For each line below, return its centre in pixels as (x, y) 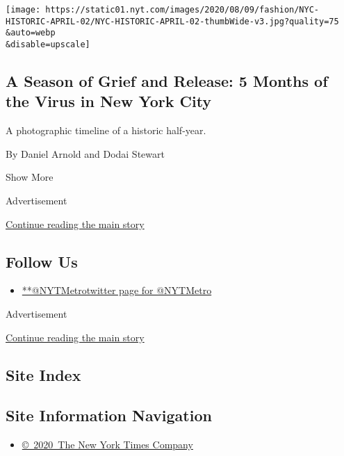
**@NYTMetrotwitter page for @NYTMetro (117, 290)
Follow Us (42, 261)
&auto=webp (31, 33)
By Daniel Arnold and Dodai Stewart (85, 153)
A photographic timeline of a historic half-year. (106, 130)
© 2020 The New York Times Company (107, 445)
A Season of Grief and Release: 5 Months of (167, 81)
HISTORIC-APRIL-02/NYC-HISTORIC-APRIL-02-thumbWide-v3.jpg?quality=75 (172, 21)
